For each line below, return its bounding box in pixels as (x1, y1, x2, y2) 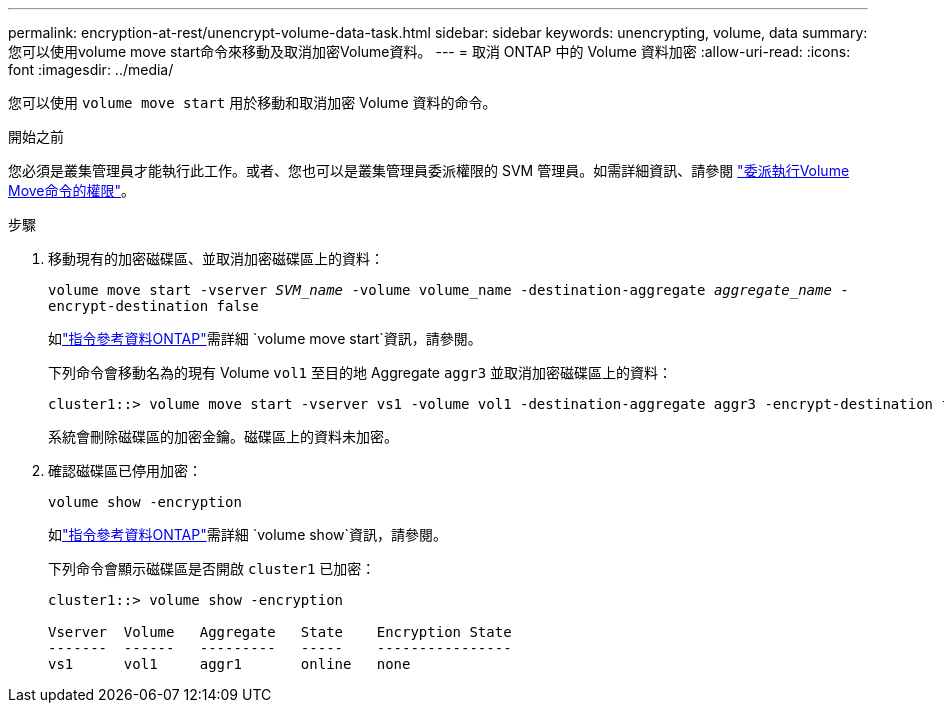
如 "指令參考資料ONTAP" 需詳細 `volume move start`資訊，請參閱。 (48, 330, 482, 347)
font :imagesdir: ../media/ (8, 61, 174, 78)
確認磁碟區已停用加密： (48, 462, 202, 479)
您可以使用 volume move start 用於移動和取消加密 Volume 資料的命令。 (8, 94, 497, 111)
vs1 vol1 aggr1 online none (48, 656, 411, 672)
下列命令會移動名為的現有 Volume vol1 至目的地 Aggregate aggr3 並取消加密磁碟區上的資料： (48, 364, 673, 381)
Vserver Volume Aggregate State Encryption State (48, 624, 512, 640)
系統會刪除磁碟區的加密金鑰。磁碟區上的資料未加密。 (48, 428, 398, 445)
